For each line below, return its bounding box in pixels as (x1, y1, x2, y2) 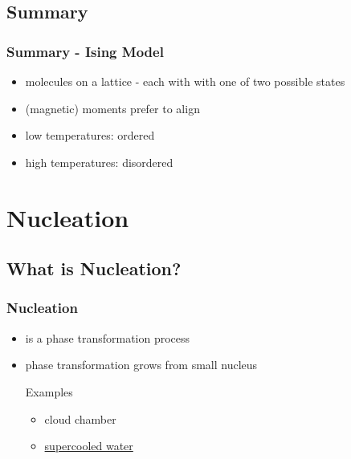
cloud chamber (44, 410, 116, 427)
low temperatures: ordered (25, 127, 155, 144)
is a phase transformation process (25, 329, 190, 346)
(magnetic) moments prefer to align (25, 100, 200, 116)
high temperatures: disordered (25, 153, 173, 170)
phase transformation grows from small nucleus (25, 356, 258, 373)
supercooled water (44, 437, 133, 454)
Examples (25, 383, 73, 400)
